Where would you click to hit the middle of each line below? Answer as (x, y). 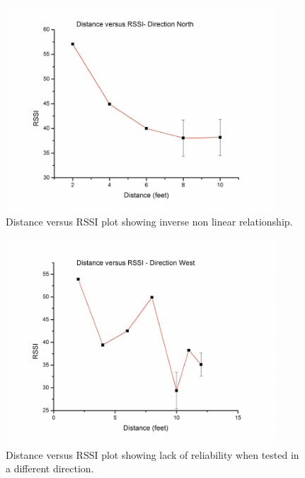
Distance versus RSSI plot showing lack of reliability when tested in (152, 454)
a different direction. (50, 468)
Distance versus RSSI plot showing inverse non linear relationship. (149, 222)
